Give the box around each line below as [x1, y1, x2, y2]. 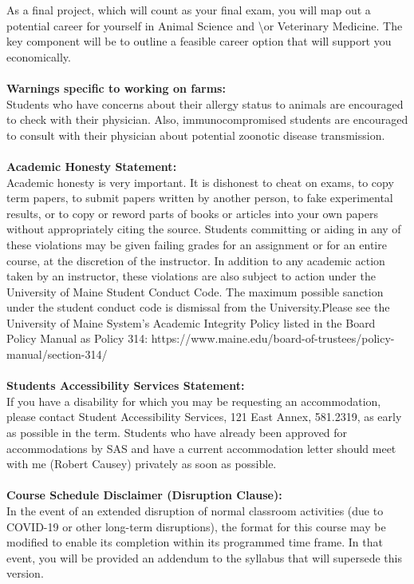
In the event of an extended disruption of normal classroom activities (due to [6, 503, 384, 518]
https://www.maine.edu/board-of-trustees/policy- [151, 330, 395, 347]
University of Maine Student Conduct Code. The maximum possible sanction [6, 283, 384, 300]
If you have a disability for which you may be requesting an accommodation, [6, 392, 381, 409]
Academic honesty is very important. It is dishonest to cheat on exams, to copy [6, 173, 394, 190]
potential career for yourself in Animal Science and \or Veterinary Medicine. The [6, 17, 403, 34]
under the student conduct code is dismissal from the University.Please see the [6, 299, 390, 316]
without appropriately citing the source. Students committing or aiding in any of [6, 220, 401, 237]
